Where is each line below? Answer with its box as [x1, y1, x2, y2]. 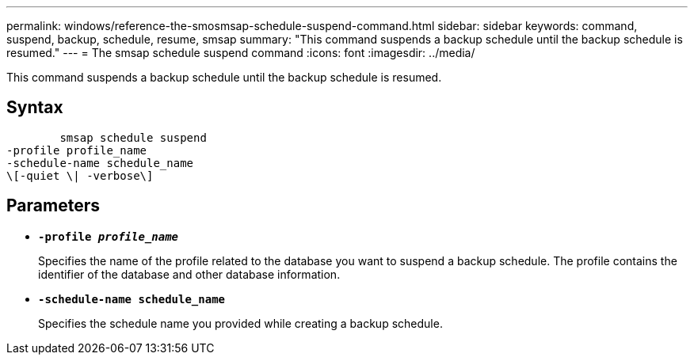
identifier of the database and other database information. [38, 267, 341, 281]
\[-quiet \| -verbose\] [6, 169, 154, 182]
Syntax [6, 97, 63, 118]
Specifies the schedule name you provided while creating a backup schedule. [38, 316, 443, 330]
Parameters [6, 196, 100, 216]
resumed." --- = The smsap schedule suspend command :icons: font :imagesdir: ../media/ [6, 46, 475, 59]
